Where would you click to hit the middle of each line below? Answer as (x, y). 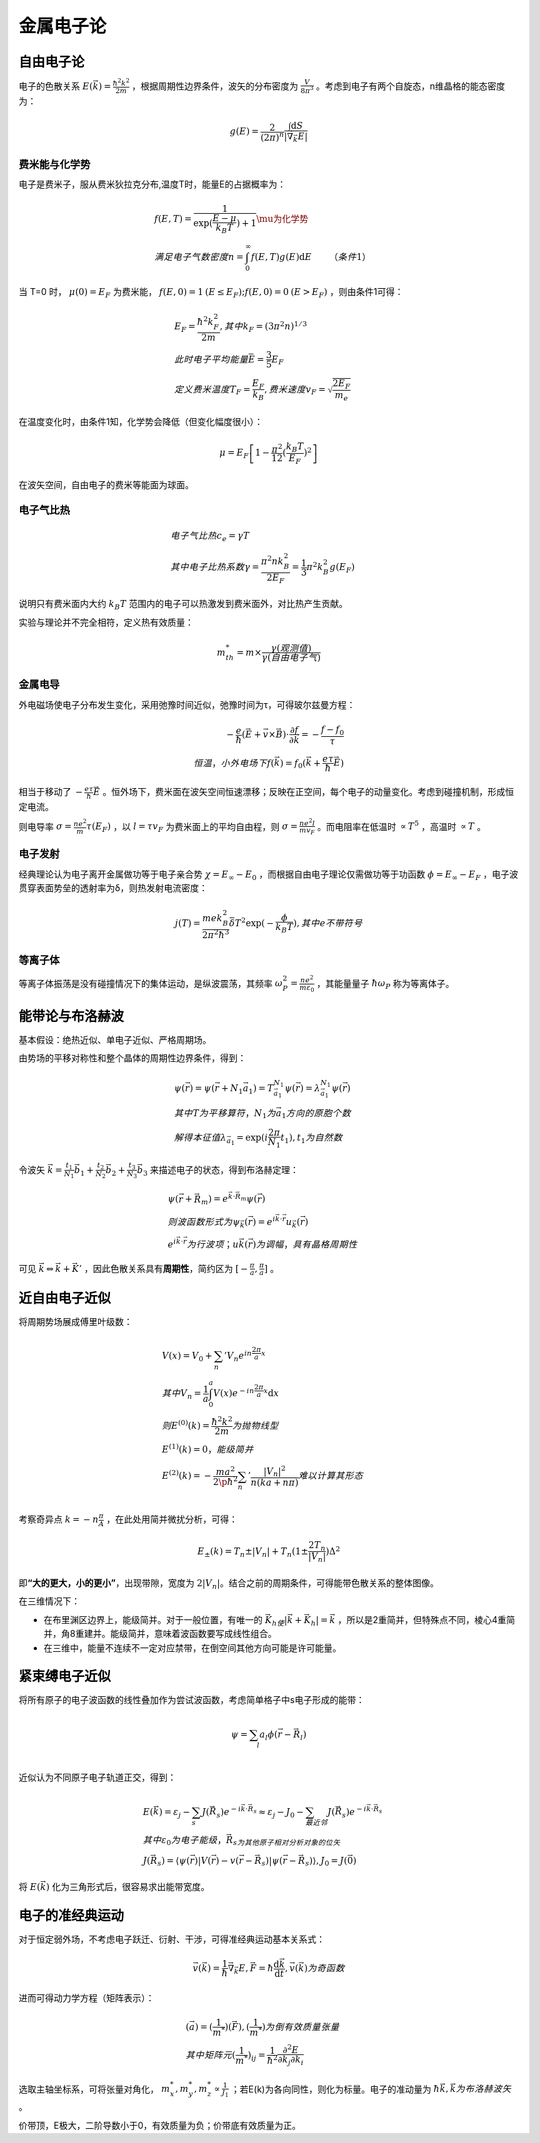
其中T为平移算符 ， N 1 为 (225, 1114)
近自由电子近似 (64, 1298)
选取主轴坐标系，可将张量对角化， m (94, 2089)
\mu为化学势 (282, 218)
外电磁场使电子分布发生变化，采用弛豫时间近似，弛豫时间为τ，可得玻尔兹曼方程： (187, 704)
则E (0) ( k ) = (185, 1424)
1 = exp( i (249, 1139)
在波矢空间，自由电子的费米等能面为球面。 (106, 484)
